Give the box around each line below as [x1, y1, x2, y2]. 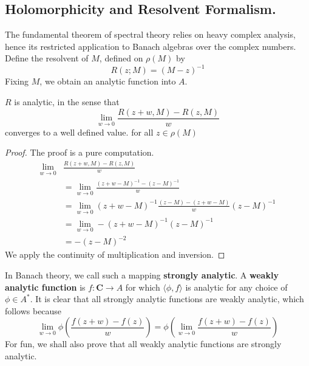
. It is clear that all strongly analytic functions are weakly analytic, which [30, 292, 304, 305]
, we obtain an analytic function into [39, 75, 176, 88]
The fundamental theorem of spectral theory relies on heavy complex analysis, [5, 28, 296, 41]
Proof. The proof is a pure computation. [5, 146, 154, 159]
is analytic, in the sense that [14, 95, 120, 108]
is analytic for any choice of [185, 280, 288, 293]
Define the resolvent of [5, 52, 89, 64]
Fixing [5, 75, 29, 88]
